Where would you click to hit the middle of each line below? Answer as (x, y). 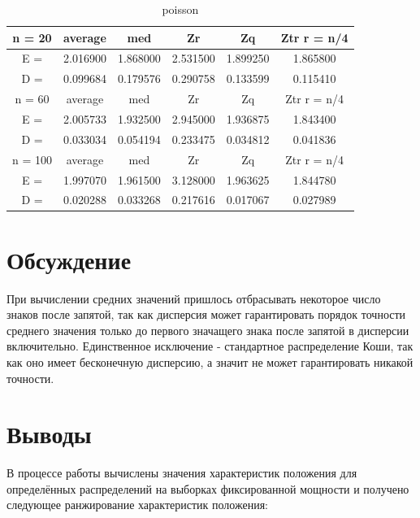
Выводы (49, 434)
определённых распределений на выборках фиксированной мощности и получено (208, 488)
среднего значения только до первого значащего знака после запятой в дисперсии (208, 330)
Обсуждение (69, 259)
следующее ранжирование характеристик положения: (137, 505)
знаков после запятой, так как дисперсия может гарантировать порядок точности (206, 314)
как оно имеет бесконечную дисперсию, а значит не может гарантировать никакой (210, 361)
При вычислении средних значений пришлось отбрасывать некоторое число (194, 298)
